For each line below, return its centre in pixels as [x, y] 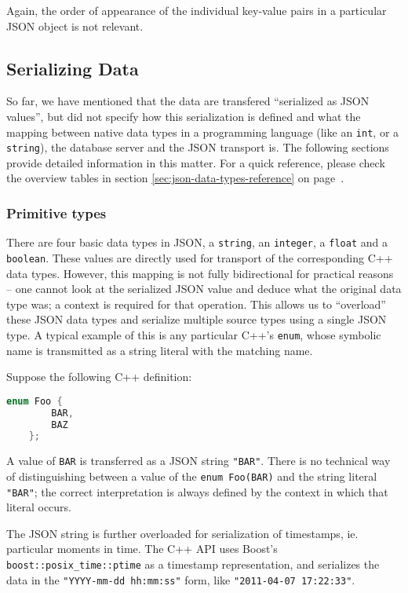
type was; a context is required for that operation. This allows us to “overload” [196, 304]
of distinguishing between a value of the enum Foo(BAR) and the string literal [192, 476]
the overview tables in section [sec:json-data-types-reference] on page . [175, 178]
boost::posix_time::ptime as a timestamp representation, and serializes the [193, 564]
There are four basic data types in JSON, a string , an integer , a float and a [197, 242]
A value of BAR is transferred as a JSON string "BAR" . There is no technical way [199, 461]
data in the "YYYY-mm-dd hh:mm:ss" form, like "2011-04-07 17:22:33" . [181, 579]
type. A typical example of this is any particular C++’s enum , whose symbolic [194, 334]
